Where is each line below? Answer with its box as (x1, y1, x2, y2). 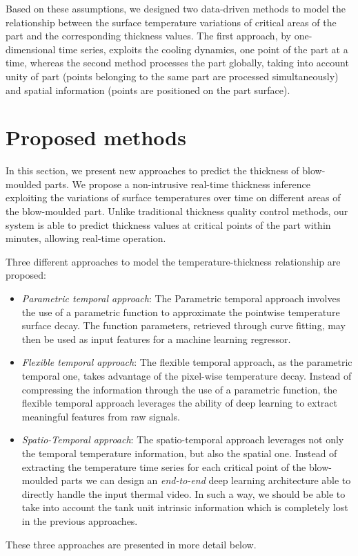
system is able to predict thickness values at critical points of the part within (6, 217, 331, 232)
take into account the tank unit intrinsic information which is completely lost (21, 500, 348, 515)
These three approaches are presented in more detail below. (6, 537, 257, 551)
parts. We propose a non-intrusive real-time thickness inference (44, 176, 310, 191)
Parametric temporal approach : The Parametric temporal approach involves (21, 291, 341, 306)
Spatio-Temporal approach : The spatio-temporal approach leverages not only (21, 432, 344, 447)
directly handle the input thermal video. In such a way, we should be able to (21, 486, 346, 501)
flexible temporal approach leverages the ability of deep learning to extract (21, 396, 338, 410)
